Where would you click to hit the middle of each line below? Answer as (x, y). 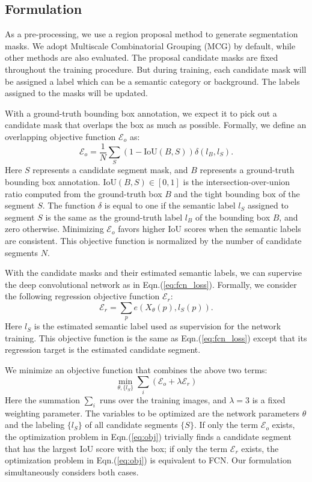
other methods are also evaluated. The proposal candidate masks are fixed (142, 57)
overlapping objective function (60, 136)
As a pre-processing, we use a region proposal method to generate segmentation (151, 34)
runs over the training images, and (163, 399)
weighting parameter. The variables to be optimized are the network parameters (152, 413)
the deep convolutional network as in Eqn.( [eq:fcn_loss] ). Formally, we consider (151, 284)
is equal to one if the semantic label (170, 205)
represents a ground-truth (247, 170)
